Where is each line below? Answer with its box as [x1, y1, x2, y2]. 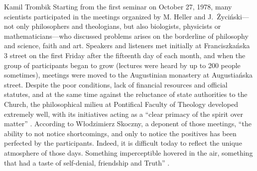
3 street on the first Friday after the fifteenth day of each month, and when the [4, 50, 246, 60]
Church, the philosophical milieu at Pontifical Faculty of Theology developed [4, 98, 238, 109]
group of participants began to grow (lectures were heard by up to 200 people [4, 60, 241, 70]
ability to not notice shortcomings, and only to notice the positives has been [4, 128, 237, 138]
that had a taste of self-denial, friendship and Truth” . [4, 157, 170, 168]
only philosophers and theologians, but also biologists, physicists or [16, 21, 221, 31]
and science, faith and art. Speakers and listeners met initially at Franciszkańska [4, 40, 250, 51]
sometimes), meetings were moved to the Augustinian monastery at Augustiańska [4, 70, 253, 80]
